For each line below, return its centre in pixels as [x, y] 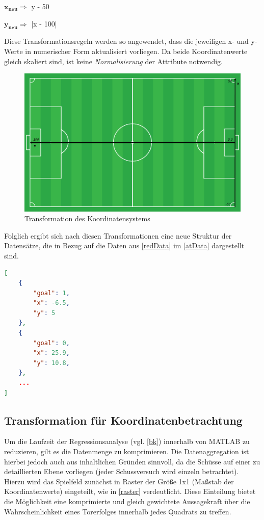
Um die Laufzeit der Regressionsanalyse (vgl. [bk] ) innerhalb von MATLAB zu [127, 441]
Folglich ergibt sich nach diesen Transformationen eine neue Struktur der [118, 235]
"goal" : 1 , [51, 293]
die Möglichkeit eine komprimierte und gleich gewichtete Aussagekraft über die [127, 501]
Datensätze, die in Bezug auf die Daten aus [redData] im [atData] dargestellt [124, 245]
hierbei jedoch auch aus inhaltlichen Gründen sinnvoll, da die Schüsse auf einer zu [132, 461]
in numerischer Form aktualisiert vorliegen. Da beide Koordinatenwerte [136, 51]
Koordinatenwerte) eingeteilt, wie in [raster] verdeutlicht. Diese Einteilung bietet [130, 491]
